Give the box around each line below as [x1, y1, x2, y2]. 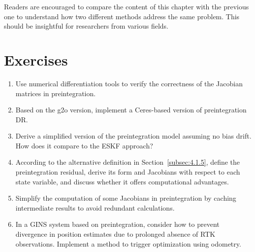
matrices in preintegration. [15, 88, 96, 98]
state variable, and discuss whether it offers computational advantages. [15, 176, 229, 186]
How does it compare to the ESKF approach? [15, 140, 153, 150]
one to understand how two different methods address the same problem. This [4, 11, 240, 21]
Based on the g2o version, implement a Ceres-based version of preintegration [15, 105, 247, 115]
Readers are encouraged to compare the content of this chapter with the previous [4, 1, 249, 11]
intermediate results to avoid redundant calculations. [15, 202, 175, 213]
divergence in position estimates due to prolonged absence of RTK [15, 229, 216, 239]
